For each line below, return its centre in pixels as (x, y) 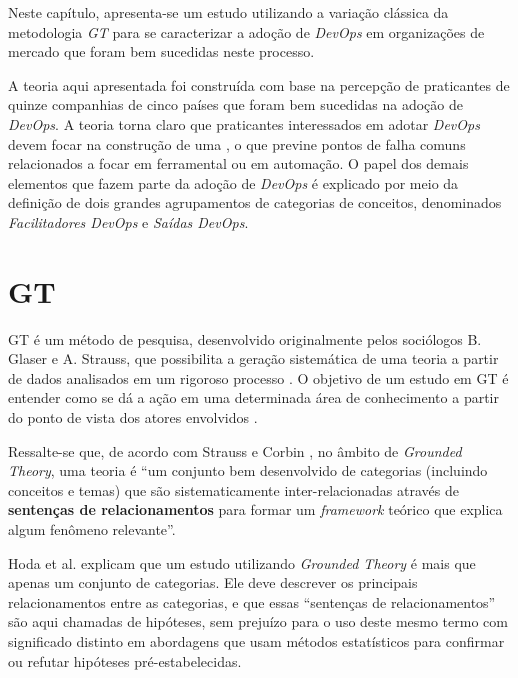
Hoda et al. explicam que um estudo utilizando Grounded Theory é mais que (242, 562)
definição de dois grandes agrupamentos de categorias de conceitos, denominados (255, 202)
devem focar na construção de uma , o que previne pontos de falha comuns (237, 143)
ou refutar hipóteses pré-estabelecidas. (125, 660)
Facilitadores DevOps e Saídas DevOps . (128, 221)
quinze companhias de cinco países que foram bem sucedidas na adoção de (235, 104)
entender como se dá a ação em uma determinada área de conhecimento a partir (253, 397)
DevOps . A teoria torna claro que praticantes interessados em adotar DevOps (244, 123)
